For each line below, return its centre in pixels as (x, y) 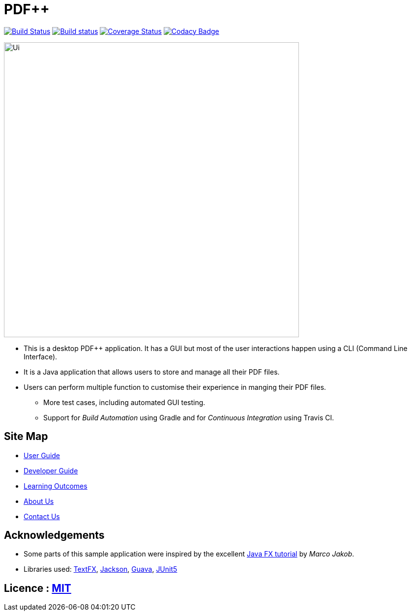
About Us (39, 501)
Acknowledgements (54, 535)
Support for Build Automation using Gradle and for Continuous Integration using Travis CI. (189, 417)
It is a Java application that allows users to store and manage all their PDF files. (152, 372)
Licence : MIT (38, 588)
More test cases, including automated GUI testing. (124, 402)
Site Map (26, 437)
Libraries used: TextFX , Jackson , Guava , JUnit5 (101, 569)
